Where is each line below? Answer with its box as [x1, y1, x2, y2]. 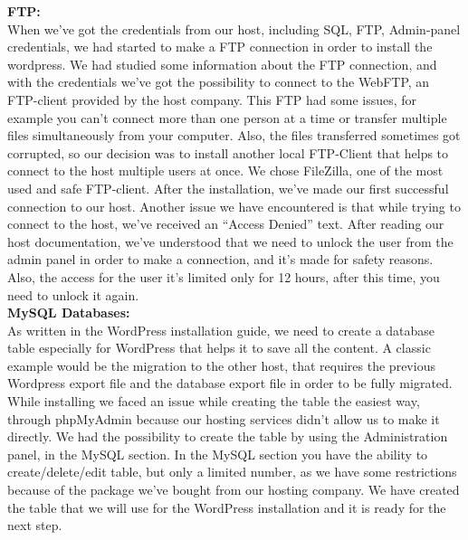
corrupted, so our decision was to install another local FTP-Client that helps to [7, 143, 449, 162]
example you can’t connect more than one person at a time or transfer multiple [7, 108, 447, 127]
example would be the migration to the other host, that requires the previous [7, 355, 435, 374]
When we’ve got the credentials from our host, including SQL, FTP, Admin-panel [7, 19, 461, 38]
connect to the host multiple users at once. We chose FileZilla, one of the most [7, 161, 444, 180]
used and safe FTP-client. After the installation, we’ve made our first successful [7, 178, 449, 197]
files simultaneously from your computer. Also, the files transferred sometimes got [7, 126, 461, 145]
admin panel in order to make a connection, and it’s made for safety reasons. [7, 250, 434, 269]
